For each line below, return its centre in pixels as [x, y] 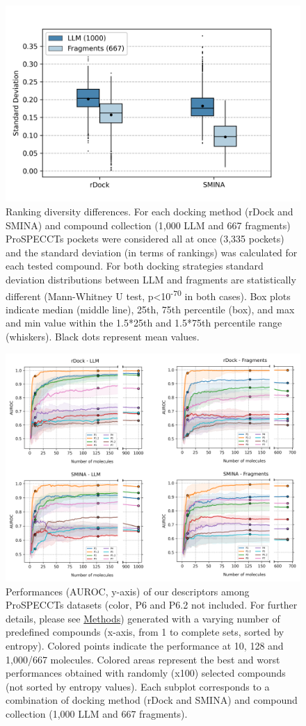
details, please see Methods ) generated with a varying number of [143, 618]
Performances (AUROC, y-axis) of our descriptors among [128, 591]
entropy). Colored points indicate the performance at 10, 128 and [145, 645]
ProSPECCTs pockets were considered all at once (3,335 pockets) [145, 239]
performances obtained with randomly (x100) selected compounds [146, 673]
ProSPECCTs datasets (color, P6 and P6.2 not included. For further [152, 605]
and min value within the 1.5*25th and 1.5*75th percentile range [144, 323]
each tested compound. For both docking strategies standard [135, 266]
